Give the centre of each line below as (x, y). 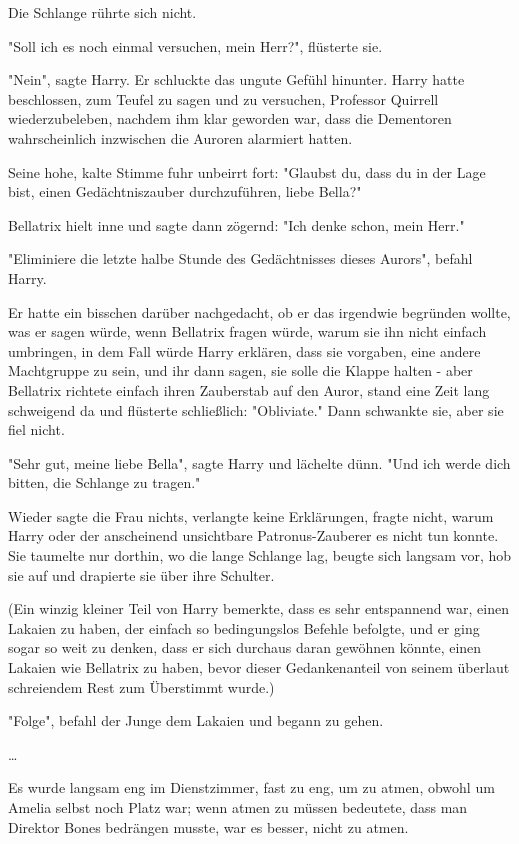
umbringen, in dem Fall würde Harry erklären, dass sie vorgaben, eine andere (244, 350)
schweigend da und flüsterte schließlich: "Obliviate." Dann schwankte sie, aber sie (256, 409)
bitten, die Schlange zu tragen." (104, 482)
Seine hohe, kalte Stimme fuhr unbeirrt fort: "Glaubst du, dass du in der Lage (247, 171)
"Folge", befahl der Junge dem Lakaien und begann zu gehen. (196, 720)
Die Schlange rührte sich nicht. (102, 12)
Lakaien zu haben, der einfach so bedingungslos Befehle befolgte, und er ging (244, 627)
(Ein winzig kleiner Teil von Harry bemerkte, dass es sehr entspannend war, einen (258, 608)
